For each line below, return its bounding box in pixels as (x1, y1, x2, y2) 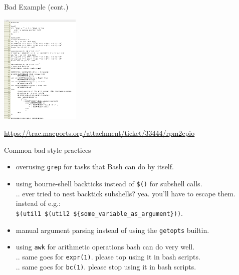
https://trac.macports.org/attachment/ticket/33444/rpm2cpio (4, 128, 195, 138)
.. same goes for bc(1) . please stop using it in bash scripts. (16, 261, 196, 271)
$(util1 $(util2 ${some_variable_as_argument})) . (16, 207, 183, 218)
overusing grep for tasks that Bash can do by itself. (16, 161, 174, 172)
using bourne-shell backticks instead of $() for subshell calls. (16, 178, 202, 189)
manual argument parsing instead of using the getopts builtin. (16, 224, 209, 235)
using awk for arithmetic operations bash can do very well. (16, 241, 195, 252)
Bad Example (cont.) (4, 2, 69, 12)
